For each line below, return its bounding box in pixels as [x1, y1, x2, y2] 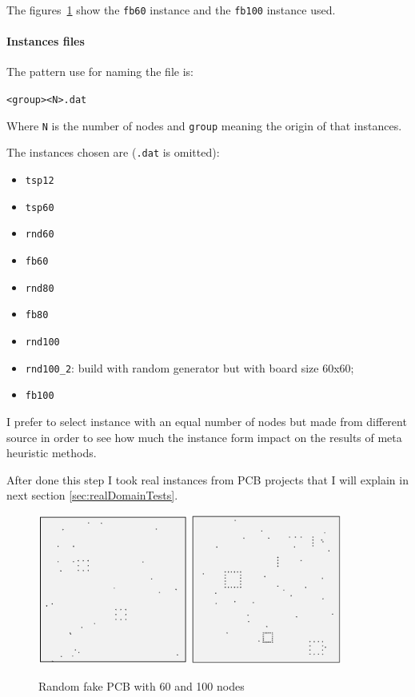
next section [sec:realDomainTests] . [6, 487, 178, 504]
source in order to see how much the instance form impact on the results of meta [6, 428, 402, 445]
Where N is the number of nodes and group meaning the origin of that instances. [6, 117, 402, 133]
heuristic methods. [6, 444, 97, 461]
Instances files [6, 33, 85, 50]
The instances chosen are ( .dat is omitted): [6, 144, 220, 161]
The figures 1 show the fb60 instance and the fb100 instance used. [6, 2, 336, 18]
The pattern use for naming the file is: [6, 63, 194, 80]
